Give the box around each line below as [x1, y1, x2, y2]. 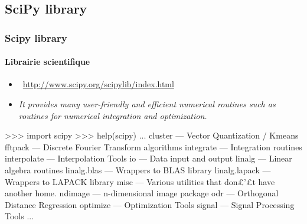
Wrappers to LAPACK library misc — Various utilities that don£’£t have [5, 175, 275, 187]
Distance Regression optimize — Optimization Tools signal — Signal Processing [5, 198, 295, 210]
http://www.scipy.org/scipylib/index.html [22, 78, 174, 90]
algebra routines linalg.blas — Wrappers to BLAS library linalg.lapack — [5, 163, 271, 176]
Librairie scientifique [5, 55, 90, 68]
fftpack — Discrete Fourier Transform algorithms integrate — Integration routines [5, 140, 302, 153]
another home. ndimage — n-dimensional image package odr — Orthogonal [5, 187, 279, 199]
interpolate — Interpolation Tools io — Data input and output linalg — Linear [5, 152, 292, 164]
